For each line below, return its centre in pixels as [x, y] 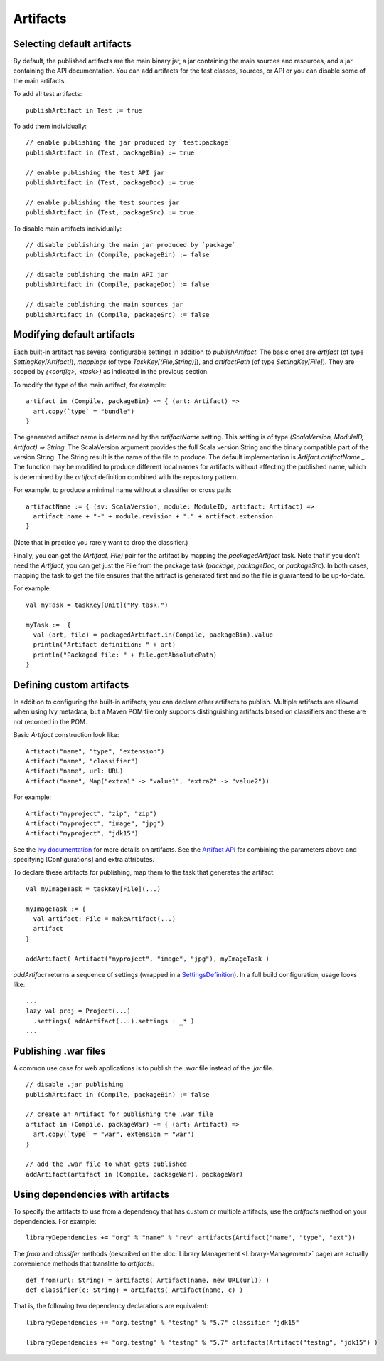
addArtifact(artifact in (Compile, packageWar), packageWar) [134, 1174]
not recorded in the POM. [50, 721]
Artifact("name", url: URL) [75, 771]
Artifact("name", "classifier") [82, 761]
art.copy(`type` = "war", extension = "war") [114, 1135]
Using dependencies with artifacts [91, 1194]
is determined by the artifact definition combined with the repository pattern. [126, 476]
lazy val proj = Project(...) [79, 1011]
